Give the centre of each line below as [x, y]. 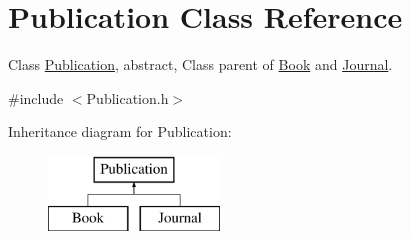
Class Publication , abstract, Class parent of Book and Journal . [200, 64]
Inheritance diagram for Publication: [120, 131]
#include [36, 97]
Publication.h [127, 97]
